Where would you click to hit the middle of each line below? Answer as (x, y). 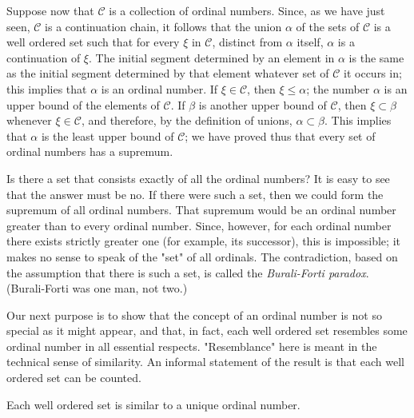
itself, (310, 42)
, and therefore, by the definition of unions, (187, 120)
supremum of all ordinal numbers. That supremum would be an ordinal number (201, 210)
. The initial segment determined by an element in (212, 57)
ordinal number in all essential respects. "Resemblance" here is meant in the (192, 346)
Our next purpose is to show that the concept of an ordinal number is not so (194, 314)
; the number (338, 88)
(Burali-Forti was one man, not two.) (97, 288)
